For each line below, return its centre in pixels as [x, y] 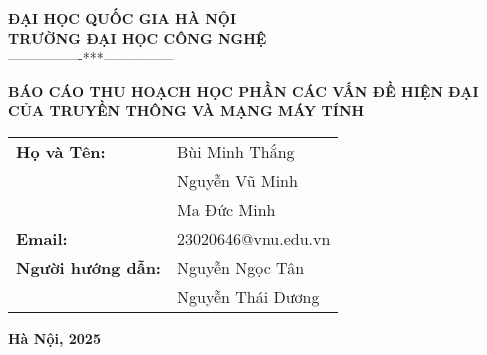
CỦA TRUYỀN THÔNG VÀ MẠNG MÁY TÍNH [186, 110]
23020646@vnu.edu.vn [253, 238]
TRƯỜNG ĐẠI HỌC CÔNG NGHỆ [137, 37]
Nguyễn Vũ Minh [237, 180]
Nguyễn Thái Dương [248, 296]
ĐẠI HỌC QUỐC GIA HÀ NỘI [122, 18]
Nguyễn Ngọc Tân [240, 267]
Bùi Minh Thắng [235, 151]
